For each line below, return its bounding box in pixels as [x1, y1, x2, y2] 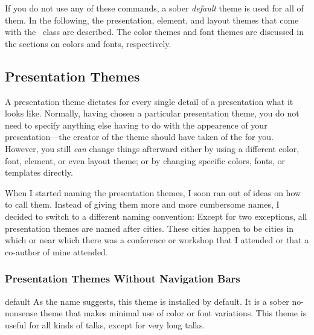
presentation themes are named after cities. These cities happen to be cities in [5, 222, 294, 234]
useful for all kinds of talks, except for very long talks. [5, 318, 205, 331]
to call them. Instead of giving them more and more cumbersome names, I [5, 198, 280, 211]
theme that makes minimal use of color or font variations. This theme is [40, 307, 307, 319]
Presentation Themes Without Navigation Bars [5, 271, 240, 286]
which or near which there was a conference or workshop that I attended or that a [5, 234, 309, 246]
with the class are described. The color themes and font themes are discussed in [5, 25, 304, 38]
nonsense [5, 307, 37, 319]
